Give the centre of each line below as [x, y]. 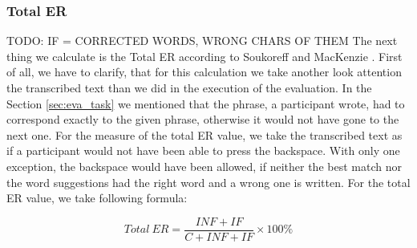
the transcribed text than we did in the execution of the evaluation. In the [189, 87]
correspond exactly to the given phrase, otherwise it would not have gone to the [203, 119]
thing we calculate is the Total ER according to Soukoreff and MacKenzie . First [204, 56]
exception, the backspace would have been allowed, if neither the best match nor [204, 166]
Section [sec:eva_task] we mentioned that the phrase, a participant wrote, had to [206, 103]
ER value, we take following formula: [97, 198]
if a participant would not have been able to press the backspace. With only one [203, 150]
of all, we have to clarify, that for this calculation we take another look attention [204, 72]
